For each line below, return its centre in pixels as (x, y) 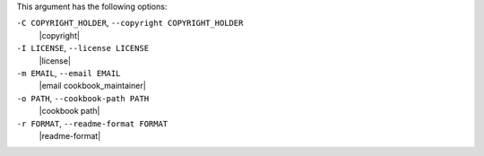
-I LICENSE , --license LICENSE (83, 48)
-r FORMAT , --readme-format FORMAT (92, 123)
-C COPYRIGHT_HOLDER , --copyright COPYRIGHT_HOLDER (130, 23)
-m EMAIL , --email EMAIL (69, 73)
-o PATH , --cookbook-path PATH (83, 98)
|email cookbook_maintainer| (93, 86)
